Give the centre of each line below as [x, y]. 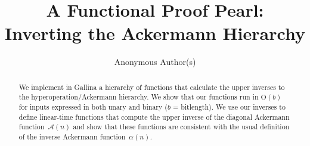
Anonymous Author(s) [155, 62]
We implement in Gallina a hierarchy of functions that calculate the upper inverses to [152, 87]
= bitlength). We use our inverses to [229, 107]
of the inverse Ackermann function [72, 136]
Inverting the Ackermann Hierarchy [155, 33]
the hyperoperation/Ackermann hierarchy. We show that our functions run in [139, 97]
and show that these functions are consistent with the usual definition [181, 127]
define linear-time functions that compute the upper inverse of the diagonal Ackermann [154, 117]
